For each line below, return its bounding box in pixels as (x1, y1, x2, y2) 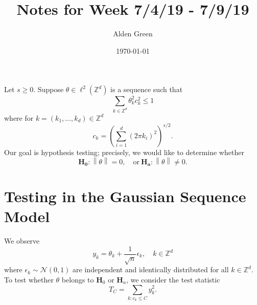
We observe (4, 235, 40, 246)
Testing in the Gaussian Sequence (4, 185, 246, 206)
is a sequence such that (110, 84, 183, 95)
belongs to (61, 274, 94, 285)
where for (4, 112, 34, 123)
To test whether (4, 274, 54, 285)
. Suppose (33, 84, 64, 95)
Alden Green (113, 28, 153, 39)
